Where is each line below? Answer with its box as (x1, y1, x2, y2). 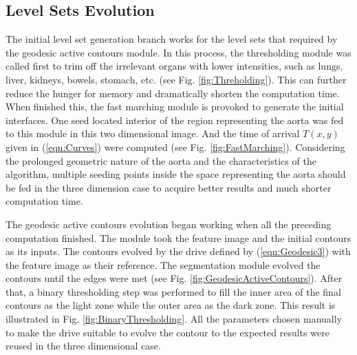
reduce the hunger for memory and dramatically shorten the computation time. (6, 85, 340, 100)
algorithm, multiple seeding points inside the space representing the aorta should (6, 167, 346, 181)
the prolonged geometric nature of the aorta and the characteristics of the (6, 153, 316, 168)
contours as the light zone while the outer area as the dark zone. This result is (6, 298, 336, 312)
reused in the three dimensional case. (6, 338, 161, 353)
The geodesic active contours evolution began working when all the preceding (6, 216, 332, 231)
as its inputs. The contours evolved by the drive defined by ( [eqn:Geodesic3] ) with (6, 244, 351, 258)
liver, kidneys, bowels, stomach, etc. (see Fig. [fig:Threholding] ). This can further (6, 72, 347, 86)
